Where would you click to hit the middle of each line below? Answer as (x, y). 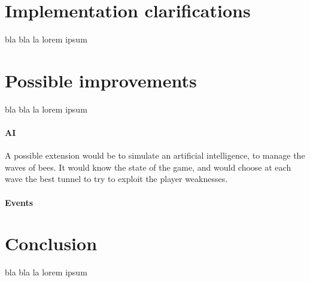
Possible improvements (101, 80)
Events (19, 202)
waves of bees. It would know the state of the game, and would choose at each (148, 167)
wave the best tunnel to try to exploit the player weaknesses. (116, 179)
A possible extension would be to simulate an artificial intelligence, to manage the (155, 155)
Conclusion (51, 243)
